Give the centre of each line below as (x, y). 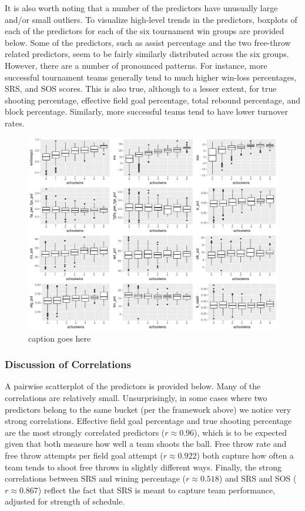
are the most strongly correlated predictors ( (85, 432)
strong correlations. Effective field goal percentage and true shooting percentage (148, 421)
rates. (15, 123)
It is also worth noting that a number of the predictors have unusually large (141, 8)
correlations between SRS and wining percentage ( (95, 478)
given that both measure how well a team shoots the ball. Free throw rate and (146, 444)
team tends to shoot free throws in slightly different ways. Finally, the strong (143, 467)
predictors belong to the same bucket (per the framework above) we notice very (148, 409)
